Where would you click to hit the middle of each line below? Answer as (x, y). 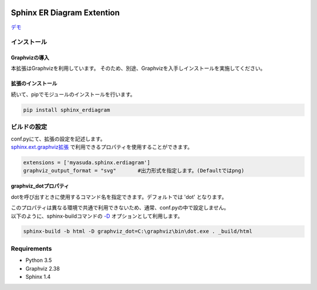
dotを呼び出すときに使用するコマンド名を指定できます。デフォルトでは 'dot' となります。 (119, 196)
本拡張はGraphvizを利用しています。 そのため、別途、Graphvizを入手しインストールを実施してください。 (138, 68)
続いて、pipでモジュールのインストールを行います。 (73, 94)
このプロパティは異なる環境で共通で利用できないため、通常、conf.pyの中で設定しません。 (120, 208)
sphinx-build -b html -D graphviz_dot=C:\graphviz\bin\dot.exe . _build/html (138, 231)
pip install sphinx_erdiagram (67, 110)
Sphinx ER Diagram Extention (65, 13)
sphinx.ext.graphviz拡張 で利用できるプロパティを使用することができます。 (102, 146)
